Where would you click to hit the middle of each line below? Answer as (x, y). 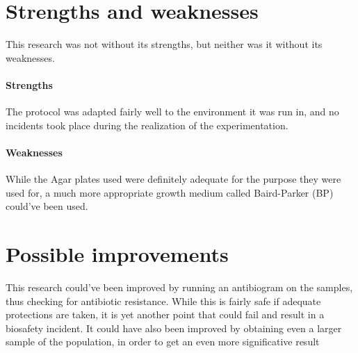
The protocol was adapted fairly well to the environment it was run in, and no (172, 112)
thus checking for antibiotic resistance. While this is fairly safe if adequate (163, 301)
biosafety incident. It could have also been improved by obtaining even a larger (174, 328)
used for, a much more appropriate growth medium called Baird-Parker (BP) (170, 192)
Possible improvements (117, 254)
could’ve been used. (47, 206)
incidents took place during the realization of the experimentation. (147, 125)
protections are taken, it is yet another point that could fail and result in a (165, 314)
